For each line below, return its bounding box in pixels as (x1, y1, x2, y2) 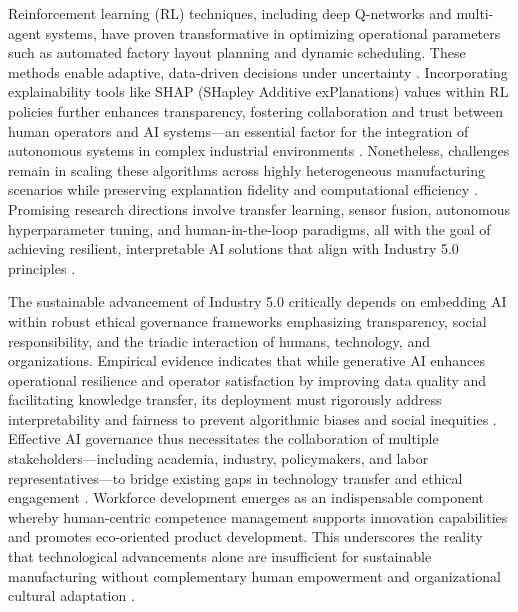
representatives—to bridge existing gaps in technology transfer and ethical (8, 467, 463, 488)
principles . (8, 257, 76, 278)
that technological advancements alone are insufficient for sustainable (8, 546, 432, 567)
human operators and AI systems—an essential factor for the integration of (8, 120, 469, 141)
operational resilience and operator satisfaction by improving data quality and (8, 369, 487, 390)
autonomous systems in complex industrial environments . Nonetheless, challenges (8, 140, 510, 161)
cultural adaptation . (8, 585, 135, 606)
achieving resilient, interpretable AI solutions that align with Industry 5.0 (8, 238, 459, 259)
